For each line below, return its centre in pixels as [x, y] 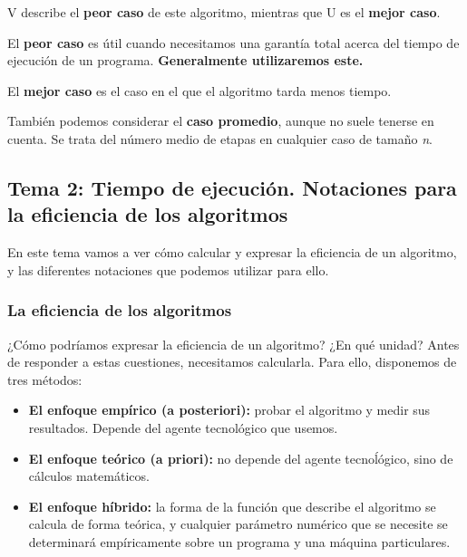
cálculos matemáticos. [89, 476]
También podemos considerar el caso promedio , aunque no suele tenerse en [221, 121]
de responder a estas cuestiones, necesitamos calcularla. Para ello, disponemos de [232, 362]
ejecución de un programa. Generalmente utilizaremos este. [185, 60]
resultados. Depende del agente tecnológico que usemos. [183, 427]
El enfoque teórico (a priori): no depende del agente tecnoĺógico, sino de [241, 458]
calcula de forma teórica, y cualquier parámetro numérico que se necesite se [238, 524]
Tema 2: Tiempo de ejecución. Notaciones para [232, 187]
